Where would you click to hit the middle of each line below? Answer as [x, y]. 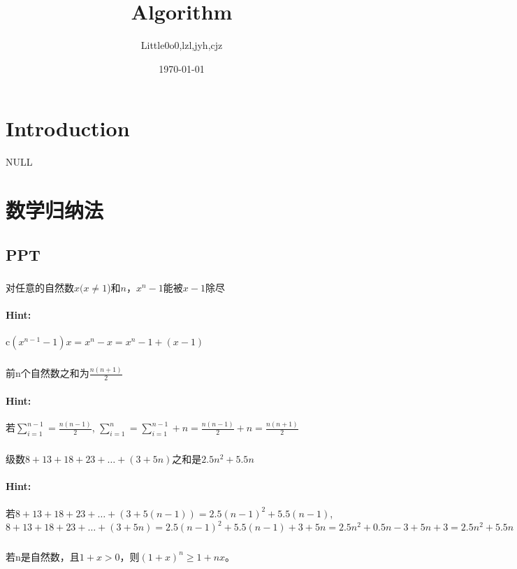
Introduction [68, 128]
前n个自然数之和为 [48, 373]
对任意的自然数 [40, 287]
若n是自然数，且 [43, 556]
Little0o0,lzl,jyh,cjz [182, 45]
